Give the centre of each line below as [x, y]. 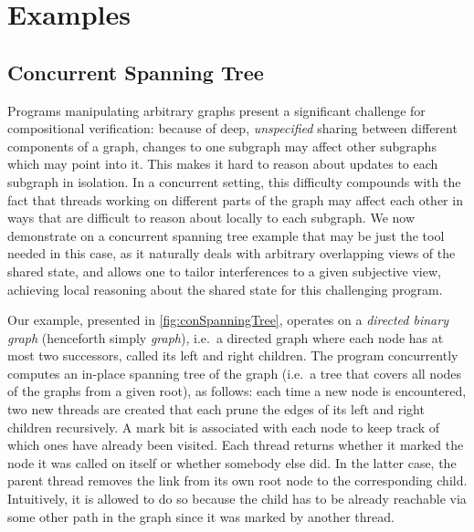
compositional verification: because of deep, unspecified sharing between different [232, 128]
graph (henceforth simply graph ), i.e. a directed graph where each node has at [226, 337]
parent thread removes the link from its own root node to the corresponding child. [237, 480]
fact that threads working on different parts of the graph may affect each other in [235, 199]
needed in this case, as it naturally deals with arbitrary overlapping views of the [232, 253]
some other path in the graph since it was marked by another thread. [201, 516]
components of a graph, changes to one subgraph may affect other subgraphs [222, 146]
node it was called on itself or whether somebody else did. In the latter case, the [232, 462]
